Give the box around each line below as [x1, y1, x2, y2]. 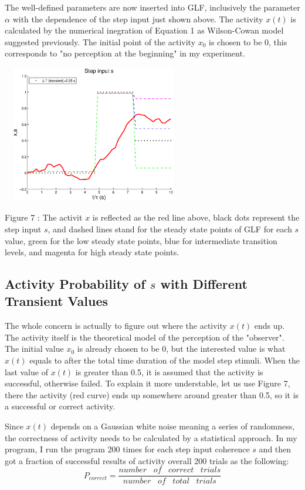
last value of [5, 365, 48, 378]
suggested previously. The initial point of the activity [5, 35, 196, 48]
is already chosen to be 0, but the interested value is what [77, 342, 286, 355]
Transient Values [5, 292, 109, 310]
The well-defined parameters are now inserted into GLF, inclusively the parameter [5, 1, 300, 13]
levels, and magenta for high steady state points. [5, 246, 179, 258]
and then [259, 443, 292, 455]
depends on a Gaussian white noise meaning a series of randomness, [50, 420, 295, 432]
